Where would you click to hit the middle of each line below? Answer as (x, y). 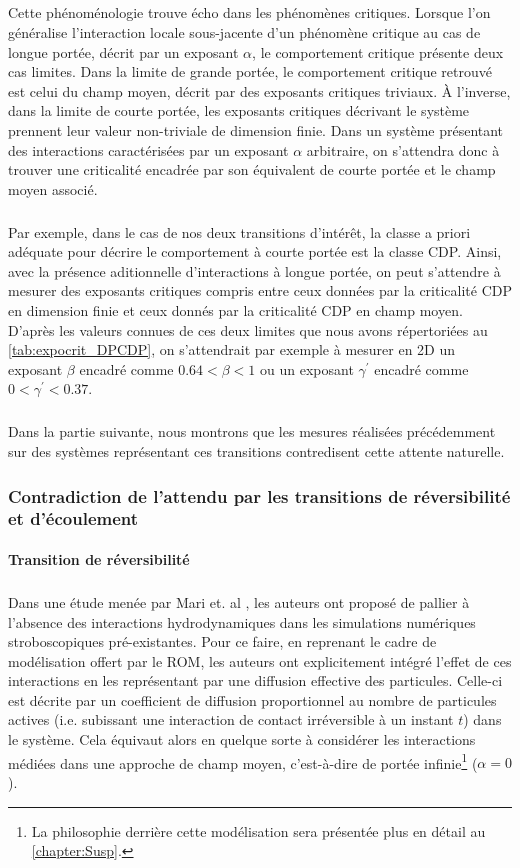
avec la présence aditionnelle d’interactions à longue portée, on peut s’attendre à (254, 270)
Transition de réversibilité (99, 558)
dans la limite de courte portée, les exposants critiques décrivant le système (239, 110)
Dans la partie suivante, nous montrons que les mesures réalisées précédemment (252, 431)
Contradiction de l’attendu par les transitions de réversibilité (259, 495)
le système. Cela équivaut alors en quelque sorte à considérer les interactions (242, 739)
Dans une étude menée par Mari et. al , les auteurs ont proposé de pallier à (239, 601)
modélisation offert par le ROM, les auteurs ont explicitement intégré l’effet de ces (260, 660)
